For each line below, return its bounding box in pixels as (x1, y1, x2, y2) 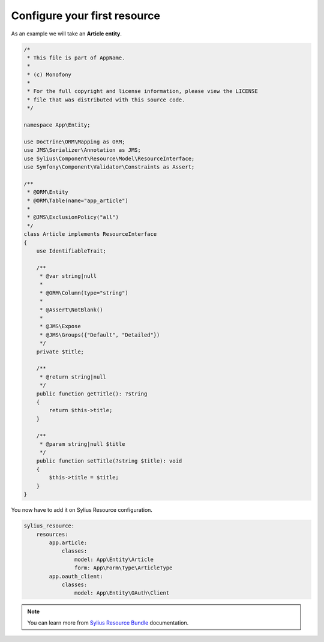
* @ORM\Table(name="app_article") (27, 197, 128, 204)
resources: (36, 531, 68, 538)
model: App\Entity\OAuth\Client (74, 590, 170, 596)
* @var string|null (39, 273, 97, 280)
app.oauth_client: (49, 573, 103, 580)
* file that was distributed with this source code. (27, 96, 185, 103)
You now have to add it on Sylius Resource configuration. (11, 506, 153, 514)
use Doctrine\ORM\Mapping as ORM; (23, 138, 125, 145)
